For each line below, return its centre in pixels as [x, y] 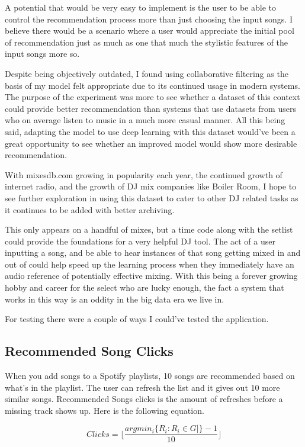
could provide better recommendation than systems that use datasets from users [150, 108]
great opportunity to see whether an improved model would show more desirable [151, 143]
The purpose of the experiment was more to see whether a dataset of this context [152, 97]
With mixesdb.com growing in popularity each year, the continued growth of [144, 174]
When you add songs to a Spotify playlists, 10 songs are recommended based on [150, 376]
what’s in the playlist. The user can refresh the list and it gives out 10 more [142, 387]
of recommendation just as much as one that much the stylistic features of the [147, 42]
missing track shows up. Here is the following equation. [105, 410]
